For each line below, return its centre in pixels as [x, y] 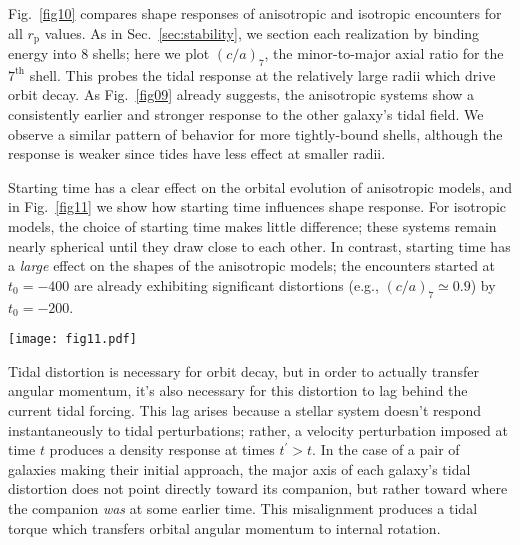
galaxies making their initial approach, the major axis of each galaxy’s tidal [239, 468]
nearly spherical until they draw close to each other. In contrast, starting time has [259, 245]
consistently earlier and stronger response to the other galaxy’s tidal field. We [246, 114]
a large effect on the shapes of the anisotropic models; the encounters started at [252, 265]
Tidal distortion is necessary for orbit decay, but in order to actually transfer [243, 370]
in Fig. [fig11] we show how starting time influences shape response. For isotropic [257, 206]
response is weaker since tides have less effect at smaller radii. [197, 153]
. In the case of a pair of [386, 449]
